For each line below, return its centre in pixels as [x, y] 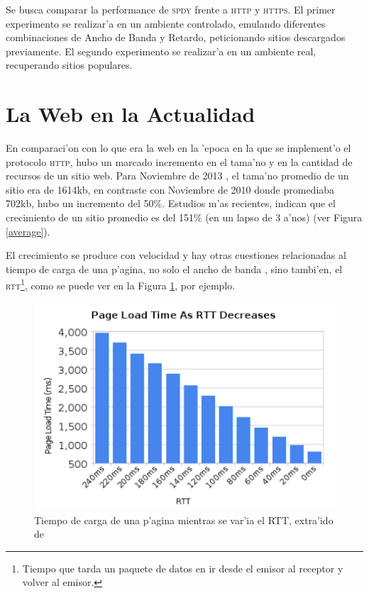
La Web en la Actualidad [131, 114]
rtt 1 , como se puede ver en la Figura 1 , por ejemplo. [121, 284]
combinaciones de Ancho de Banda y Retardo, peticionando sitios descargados [176, 37]
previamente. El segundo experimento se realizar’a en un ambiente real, [161, 51]
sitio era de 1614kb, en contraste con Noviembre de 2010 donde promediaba [170, 189]
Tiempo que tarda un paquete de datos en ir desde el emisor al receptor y [183, 568]
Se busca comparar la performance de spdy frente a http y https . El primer [171, 9]
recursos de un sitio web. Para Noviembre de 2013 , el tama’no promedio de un [177, 176]
